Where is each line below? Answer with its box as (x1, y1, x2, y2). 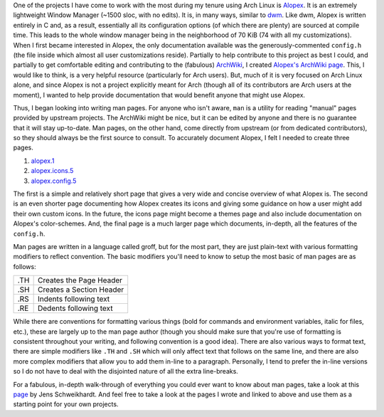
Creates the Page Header (37, 275, 123, 285)
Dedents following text (37, 303, 113, 313)
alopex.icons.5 (31, 167, 74, 175)
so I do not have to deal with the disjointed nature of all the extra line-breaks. (13, 367, 238, 376)
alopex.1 (31, 157, 55, 165)
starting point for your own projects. (13, 400, 119, 408)
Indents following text (37, 294, 110, 304)
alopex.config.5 (31, 176, 77, 185)
